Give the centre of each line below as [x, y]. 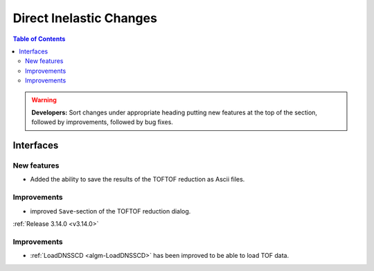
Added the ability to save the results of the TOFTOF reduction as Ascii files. [137, 180]
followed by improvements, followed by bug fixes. [102, 122]
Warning [44, 100]
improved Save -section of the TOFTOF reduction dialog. [110, 211]
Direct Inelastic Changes [85, 18]
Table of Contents [39, 39]
